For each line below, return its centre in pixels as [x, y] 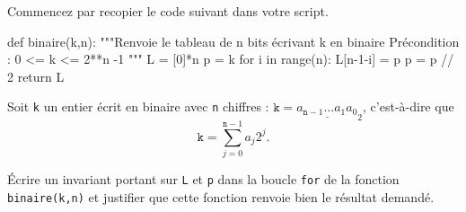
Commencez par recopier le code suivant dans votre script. [168, 11]
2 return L [36, 76]
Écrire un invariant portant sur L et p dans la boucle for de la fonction [203, 178]
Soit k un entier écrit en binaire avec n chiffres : [138, 106]
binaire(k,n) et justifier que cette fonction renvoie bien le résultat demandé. [221, 196]
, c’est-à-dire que [409, 106]
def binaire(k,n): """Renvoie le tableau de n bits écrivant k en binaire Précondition [233, 41]
